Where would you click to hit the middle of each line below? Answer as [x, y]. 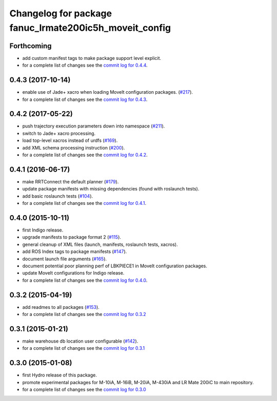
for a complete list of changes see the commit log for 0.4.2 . [85, 155]
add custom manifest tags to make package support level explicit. [92, 58]
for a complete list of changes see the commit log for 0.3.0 [84, 390]
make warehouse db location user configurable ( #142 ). [80, 341]
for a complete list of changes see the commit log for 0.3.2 [84, 314]
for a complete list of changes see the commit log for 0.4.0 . [85, 280]
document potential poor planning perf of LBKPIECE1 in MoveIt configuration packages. [115, 266]
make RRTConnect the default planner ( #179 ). [71, 181]
